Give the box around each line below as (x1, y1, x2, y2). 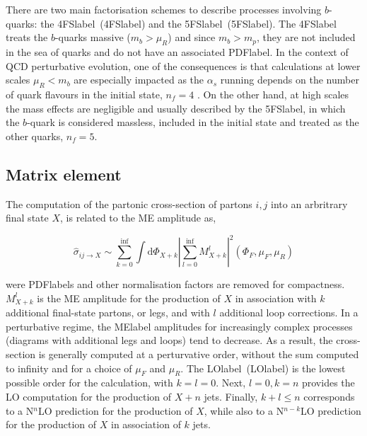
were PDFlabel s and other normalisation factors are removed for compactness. (6, 277, 345, 292)
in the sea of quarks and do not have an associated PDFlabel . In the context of (6, 44, 349, 59)
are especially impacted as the (74, 72, 204, 87)
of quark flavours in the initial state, (6, 86, 163, 101)
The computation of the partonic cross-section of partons (6, 196, 252, 211)
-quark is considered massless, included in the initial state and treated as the (27, 115, 359, 130)
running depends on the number (220, 72, 359, 87)
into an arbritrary (271, 196, 348, 211)
